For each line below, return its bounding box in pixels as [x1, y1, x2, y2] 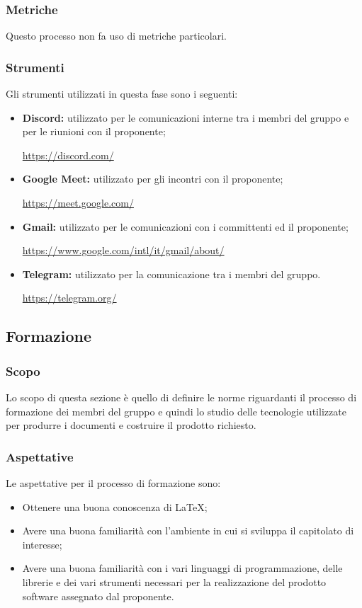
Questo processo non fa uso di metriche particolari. [6, 28, 227, 43]
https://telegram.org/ [22, 290, 117, 305]
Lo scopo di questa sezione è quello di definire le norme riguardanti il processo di [6, 389, 357, 404]
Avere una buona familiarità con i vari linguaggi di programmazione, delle [22, 561, 343, 575]
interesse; [22, 537, 62, 551]
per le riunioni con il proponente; [22, 124, 166, 139]
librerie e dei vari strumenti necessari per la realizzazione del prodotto [22, 574, 327, 589]
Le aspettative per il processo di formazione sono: [6, 475, 221, 490]
